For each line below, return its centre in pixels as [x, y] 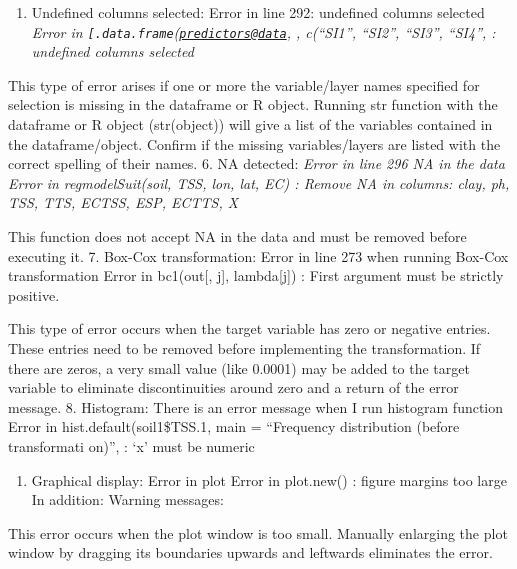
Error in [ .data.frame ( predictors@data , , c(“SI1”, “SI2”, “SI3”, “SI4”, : [263, 31]
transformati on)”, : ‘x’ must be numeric [131, 445]
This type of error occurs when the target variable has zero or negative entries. [249, 328]
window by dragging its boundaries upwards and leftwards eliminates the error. [250, 552]
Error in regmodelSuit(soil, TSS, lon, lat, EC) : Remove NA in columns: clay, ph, [259, 182]
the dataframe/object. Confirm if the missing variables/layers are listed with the [254, 143]
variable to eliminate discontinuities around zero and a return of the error [233, 387]
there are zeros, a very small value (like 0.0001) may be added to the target [239, 367]
